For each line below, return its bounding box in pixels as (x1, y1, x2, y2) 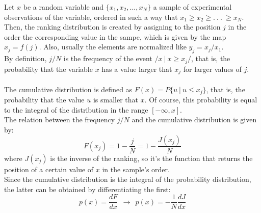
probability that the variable (4, 63, 93, 74)
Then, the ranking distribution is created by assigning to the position (4, 21, 221, 32)
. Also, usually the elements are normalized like (39, 41, 187, 52)
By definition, (4, 53, 47, 64)
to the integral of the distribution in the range (4, 104, 148, 115)
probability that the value (4, 94, 85, 105)
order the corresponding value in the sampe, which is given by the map (4, 31, 226, 42)
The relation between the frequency (4, 114, 115, 125)
